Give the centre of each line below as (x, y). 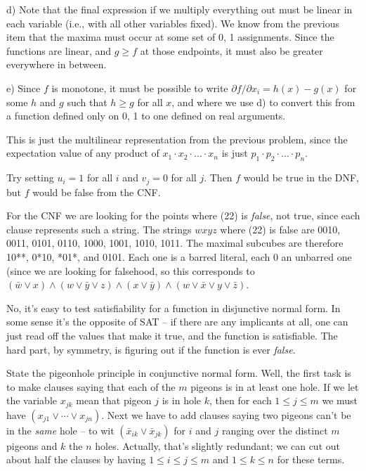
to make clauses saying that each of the (91, 386)
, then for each (240, 400)
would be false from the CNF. (97, 192)
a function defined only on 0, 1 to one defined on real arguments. (146, 116)
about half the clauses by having (76, 459)
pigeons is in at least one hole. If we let (275, 386)
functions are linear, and (59, 50)
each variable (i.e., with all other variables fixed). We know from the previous (173, 23)
